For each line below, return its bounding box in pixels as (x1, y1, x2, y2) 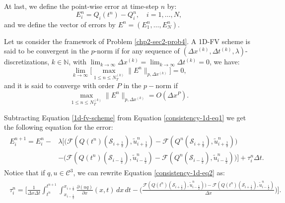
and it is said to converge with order (4, 80, 115, 91)
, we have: (209, 56, 240, 67)
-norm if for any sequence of (94, 46, 180, 56)
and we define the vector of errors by (4, 19, 116, 29)
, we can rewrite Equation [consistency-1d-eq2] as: (73, 167, 225, 178)
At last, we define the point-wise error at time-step (4, 1, 159, 11)
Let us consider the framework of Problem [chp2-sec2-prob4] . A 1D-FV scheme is (4, 36, 250, 46)
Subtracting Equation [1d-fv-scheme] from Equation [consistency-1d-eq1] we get (4, 112, 246, 122)
